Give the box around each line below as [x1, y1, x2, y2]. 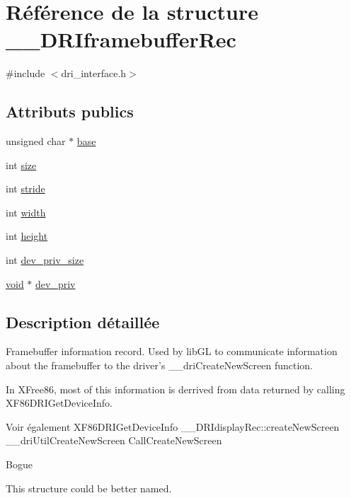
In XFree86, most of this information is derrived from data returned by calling [6, 381, 345, 396]
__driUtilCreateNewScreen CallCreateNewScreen [6, 433, 222, 448]
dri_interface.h [61, 66, 127, 81]
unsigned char [6, 134, 66, 149]
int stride [6, 181, 45, 196]
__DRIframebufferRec [6, 25, 236, 54]
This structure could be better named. [6, 480, 172, 495]
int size [6, 157, 37, 172]
